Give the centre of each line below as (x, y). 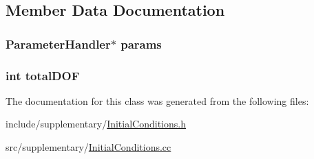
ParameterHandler (58, 44)
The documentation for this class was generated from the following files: (157, 100)
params (141, 44)
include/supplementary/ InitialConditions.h (96, 124)
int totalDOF (43, 75)
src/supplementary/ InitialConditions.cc (88, 147)
